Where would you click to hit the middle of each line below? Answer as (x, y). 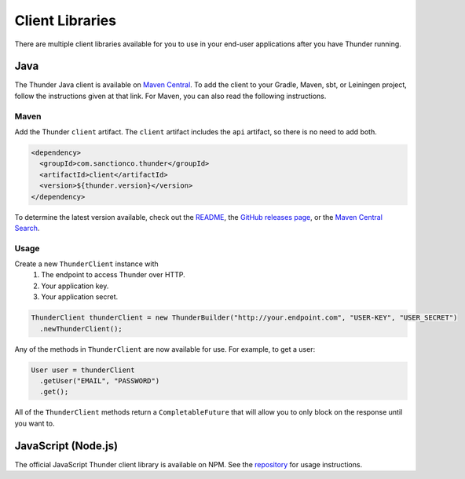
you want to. (35, 423)
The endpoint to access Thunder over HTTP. (113, 275)
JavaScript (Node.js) (66, 446)
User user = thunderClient (83, 370)
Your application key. (75, 286)
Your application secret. (80, 297)
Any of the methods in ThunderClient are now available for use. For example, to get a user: (165, 349)
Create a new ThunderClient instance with (86, 264)
